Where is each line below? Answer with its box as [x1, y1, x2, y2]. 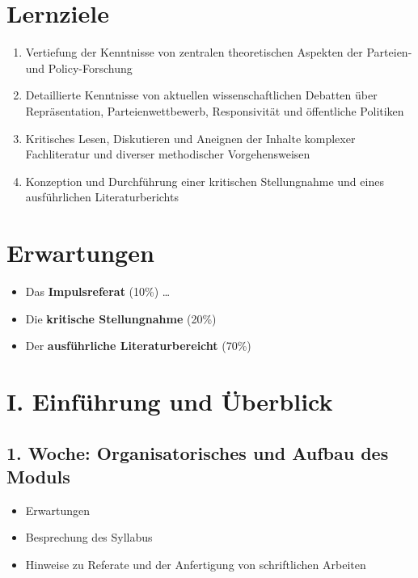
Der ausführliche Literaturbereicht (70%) [25, 337, 251, 354]
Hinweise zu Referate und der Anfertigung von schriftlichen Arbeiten [25, 555, 366, 572]
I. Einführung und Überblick [6, 384, 333, 417]
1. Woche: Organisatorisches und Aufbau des [6, 440, 389, 465]
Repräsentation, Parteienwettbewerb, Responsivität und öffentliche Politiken [25, 102, 404, 119]
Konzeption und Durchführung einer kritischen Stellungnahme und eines [25, 172, 384, 189]
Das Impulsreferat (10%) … [25, 283, 171, 299]
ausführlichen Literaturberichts [25, 188, 179, 205]
